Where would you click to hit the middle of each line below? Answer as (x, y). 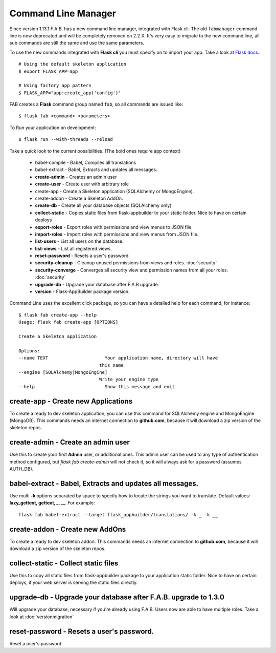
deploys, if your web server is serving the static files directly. (74, 583)
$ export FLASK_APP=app (48, 71)
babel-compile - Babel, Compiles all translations (86, 163)
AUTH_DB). (21, 469)
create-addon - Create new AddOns (68, 529)
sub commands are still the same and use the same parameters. (77, 43)
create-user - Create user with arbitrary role (82, 184)
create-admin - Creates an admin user (76, 177)
